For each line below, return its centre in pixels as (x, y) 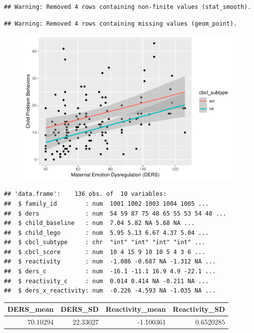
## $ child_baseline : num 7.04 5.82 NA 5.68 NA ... (99, 223)
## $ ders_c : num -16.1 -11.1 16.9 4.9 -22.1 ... (110, 272)
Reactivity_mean (136, 309)
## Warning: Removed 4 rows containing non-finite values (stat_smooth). (128, 7)
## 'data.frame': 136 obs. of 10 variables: (85, 194)
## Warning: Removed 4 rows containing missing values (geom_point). (121, 23)
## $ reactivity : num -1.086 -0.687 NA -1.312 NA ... (110, 262)
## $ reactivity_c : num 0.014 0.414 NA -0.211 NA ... (107, 281)
